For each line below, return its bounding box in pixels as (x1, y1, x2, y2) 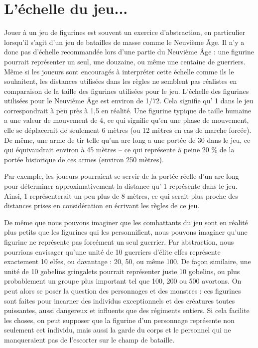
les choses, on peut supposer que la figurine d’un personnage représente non (4, 315, 235, 325)
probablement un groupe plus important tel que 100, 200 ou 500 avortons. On (4, 276, 242, 286)
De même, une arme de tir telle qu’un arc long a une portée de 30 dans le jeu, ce (4, 134, 251, 145)
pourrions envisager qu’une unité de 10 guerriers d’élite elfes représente (4, 246, 221, 257)
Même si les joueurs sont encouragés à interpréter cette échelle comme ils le (4, 66, 234, 76)
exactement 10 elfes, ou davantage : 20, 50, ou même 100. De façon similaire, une (4, 256, 251, 267)
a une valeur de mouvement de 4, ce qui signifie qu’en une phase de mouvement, (4, 115, 249, 125)
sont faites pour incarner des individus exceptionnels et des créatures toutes (4, 295, 235, 306)
